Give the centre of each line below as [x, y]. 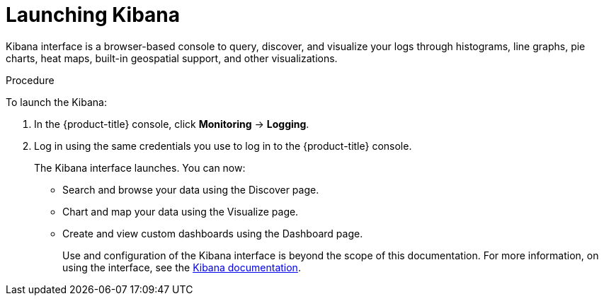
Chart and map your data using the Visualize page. [181, 211]
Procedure [30, 80]
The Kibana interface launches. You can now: [140, 167]
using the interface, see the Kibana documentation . [182, 267]
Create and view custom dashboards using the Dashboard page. [213, 233]
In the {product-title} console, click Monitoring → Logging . [172, 124]
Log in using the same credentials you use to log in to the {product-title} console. [223, 146]
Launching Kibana [93, 15]
